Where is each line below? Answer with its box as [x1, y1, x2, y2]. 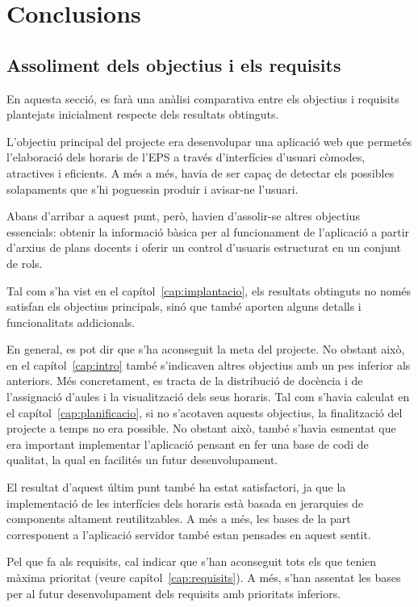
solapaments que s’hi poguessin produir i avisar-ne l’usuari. [6, 180, 299, 197]
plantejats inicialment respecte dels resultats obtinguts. [6, 106, 279, 123]
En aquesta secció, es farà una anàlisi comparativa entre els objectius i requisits [6, 90, 399, 107]
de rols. [6, 254, 43, 271]
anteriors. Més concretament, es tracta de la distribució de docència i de [6, 372, 363, 389]
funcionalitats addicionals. [6, 313, 136, 330]
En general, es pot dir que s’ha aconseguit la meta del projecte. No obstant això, [6, 341, 405, 358]
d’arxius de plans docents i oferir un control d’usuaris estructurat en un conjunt [6, 239, 401, 256]
